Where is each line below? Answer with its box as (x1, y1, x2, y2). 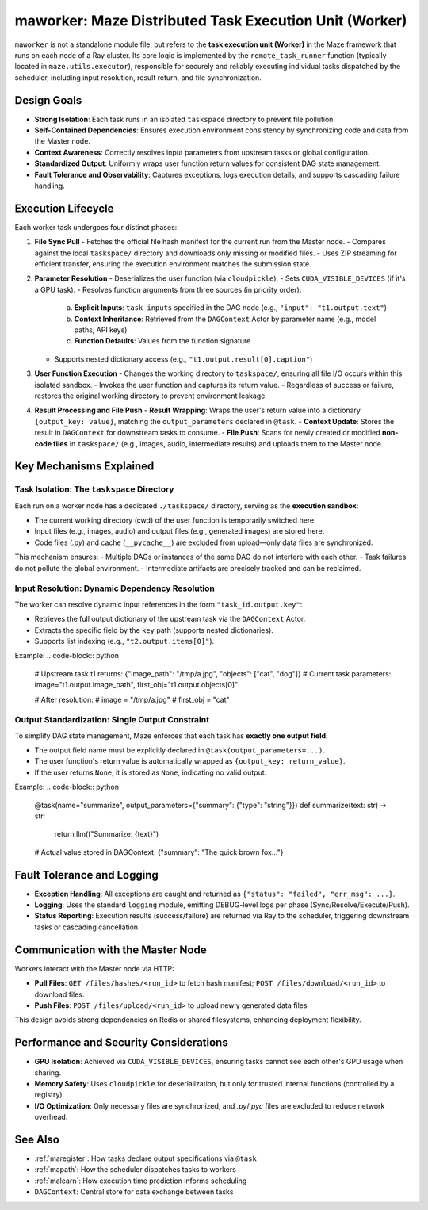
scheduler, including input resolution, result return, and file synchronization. (14, 72, 262, 82)
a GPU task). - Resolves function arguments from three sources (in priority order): (34, 285, 302, 294)
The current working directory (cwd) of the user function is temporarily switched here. (34, 515, 316, 525)
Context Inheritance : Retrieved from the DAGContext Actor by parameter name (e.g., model (74, 314, 376, 324)
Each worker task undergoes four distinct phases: (14, 222, 178, 232)
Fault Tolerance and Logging (14, 868, 159, 882)
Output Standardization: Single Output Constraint (14, 714, 210, 726)
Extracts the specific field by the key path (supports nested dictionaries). (34, 625, 273, 634)
